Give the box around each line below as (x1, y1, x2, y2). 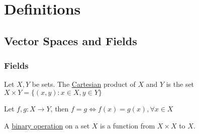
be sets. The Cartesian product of (32, 79, 136, 89)
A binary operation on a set (4, 120, 90, 130)
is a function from (100, 120, 155, 130)
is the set (166, 79, 194, 89)
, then (50, 103, 69, 113)
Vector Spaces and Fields (4, 33, 137, 48)
